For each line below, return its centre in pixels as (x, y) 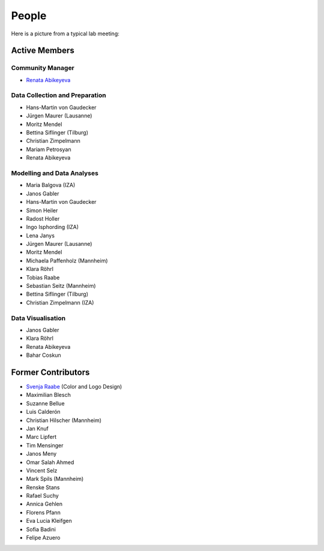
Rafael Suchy (43, 496)
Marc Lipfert (41, 437)
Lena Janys (40, 235)
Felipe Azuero (43, 538)
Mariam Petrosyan (49, 149)
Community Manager (43, 68)
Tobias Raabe (43, 277)
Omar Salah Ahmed (50, 462)
